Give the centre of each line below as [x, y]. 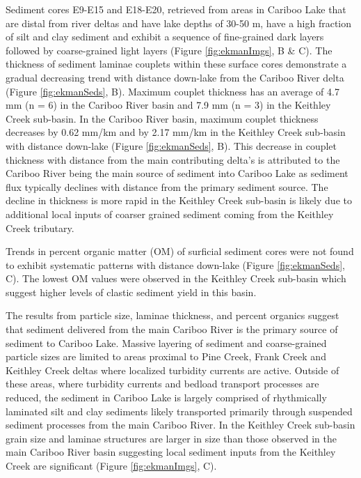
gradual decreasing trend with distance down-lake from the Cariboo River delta [175, 77]
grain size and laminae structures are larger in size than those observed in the [171, 438]
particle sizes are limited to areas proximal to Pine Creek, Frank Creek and [166, 356]
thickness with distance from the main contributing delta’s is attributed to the [173, 159]
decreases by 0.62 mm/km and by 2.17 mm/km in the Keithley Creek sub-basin [176, 132]
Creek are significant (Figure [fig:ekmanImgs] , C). [111, 465]
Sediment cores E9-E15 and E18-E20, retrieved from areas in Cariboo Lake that [176, 9]
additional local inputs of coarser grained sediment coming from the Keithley [170, 214]
